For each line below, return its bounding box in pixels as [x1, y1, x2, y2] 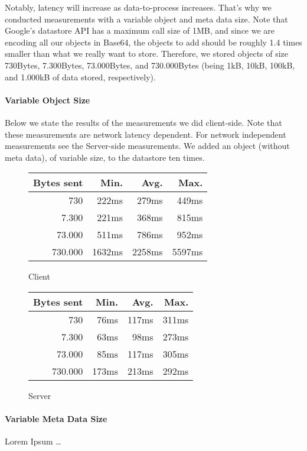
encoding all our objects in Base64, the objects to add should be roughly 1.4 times [5, 35, 302, 48]
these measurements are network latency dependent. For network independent [5, 128, 286, 140]
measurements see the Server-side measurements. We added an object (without [5, 139, 290, 152]
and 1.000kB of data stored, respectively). [5, 70, 156, 83]
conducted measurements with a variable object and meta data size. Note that [5, 12, 288, 25]
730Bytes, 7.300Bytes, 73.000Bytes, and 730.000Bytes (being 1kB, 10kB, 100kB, [5, 59, 295, 71]
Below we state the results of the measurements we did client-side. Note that [5, 116, 282, 128]
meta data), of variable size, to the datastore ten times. [5, 151, 205, 163]
